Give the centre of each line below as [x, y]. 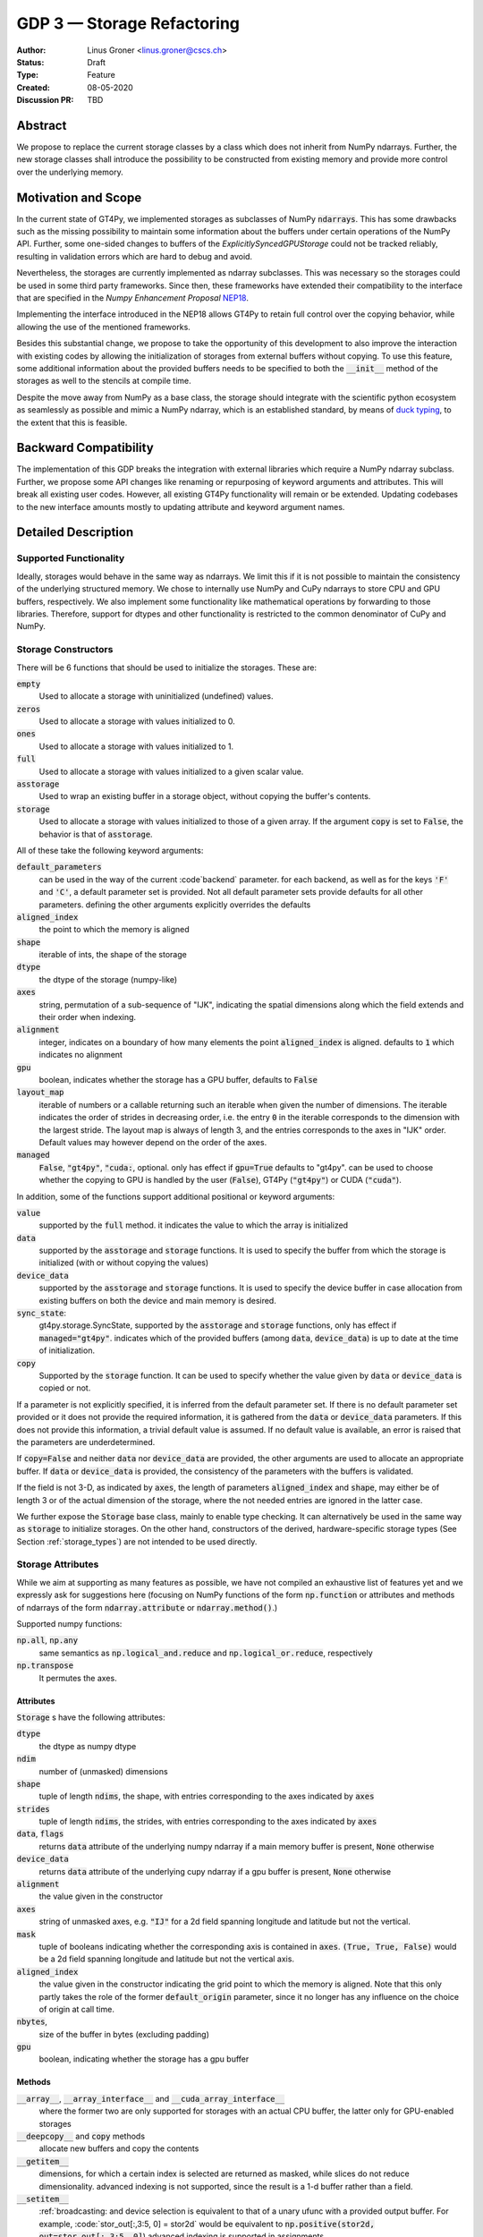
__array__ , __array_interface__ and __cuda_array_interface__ [151, 2098]
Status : [30, 62]
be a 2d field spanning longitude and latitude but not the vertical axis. [167, 1959]
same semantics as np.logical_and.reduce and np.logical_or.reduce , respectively [206, 1653]
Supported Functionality [71, 558]
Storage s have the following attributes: [91, 1717]
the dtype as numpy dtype [88, 1746]
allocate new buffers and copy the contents [119, 2148]
